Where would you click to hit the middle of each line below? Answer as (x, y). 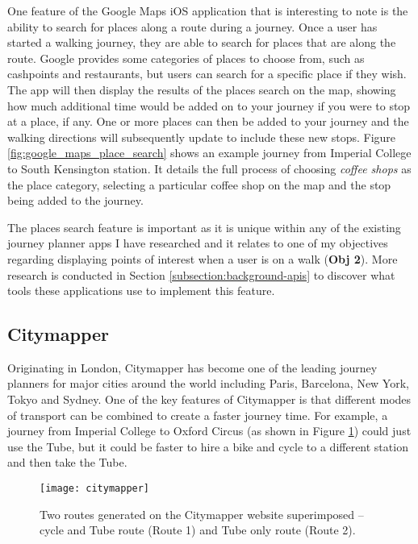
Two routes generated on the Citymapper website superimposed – (202, 514)
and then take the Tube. (67, 462)
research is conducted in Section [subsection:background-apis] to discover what (201, 274)
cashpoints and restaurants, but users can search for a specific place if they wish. (207, 74)
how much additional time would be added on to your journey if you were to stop (209, 105)
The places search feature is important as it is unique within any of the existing (204, 227)
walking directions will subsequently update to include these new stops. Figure (202, 137)
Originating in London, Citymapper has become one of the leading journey (192, 367)
